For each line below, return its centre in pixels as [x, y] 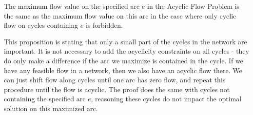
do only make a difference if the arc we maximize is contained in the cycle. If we [124, 60]
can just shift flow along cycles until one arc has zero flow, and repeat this [115, 80]
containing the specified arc [45, 99]
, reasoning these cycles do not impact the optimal [166, 99]
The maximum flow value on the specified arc [72, 6]
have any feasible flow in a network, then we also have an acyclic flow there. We [123, 70]
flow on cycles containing [41, 25]
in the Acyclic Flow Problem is [194, 6]
